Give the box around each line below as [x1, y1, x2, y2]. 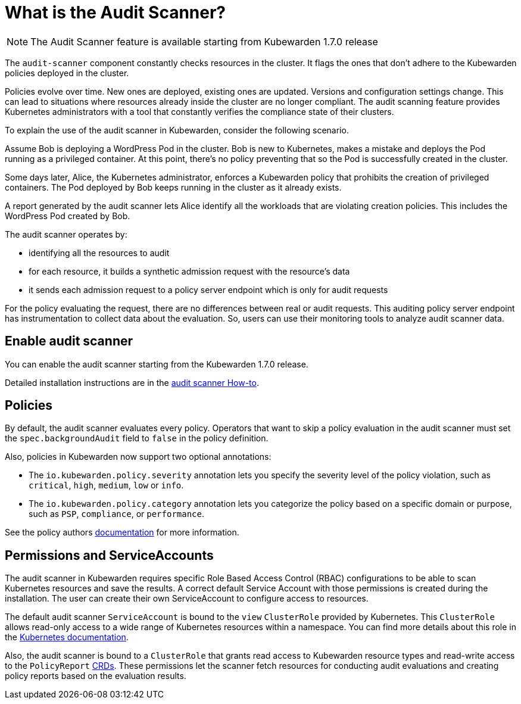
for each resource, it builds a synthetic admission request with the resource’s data [29, 266, 350, 276]
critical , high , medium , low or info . [29, 480, 184, 491]
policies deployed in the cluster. [5, 67, 129, 78]
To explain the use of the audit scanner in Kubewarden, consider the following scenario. [5, 124, 349, 135]
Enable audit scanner [5, 334, 133, 349]
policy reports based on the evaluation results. [5, 671, 186, 681]
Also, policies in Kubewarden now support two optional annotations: [5, 451, 272, 462]
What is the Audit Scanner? [5, 2, 226, 23]
